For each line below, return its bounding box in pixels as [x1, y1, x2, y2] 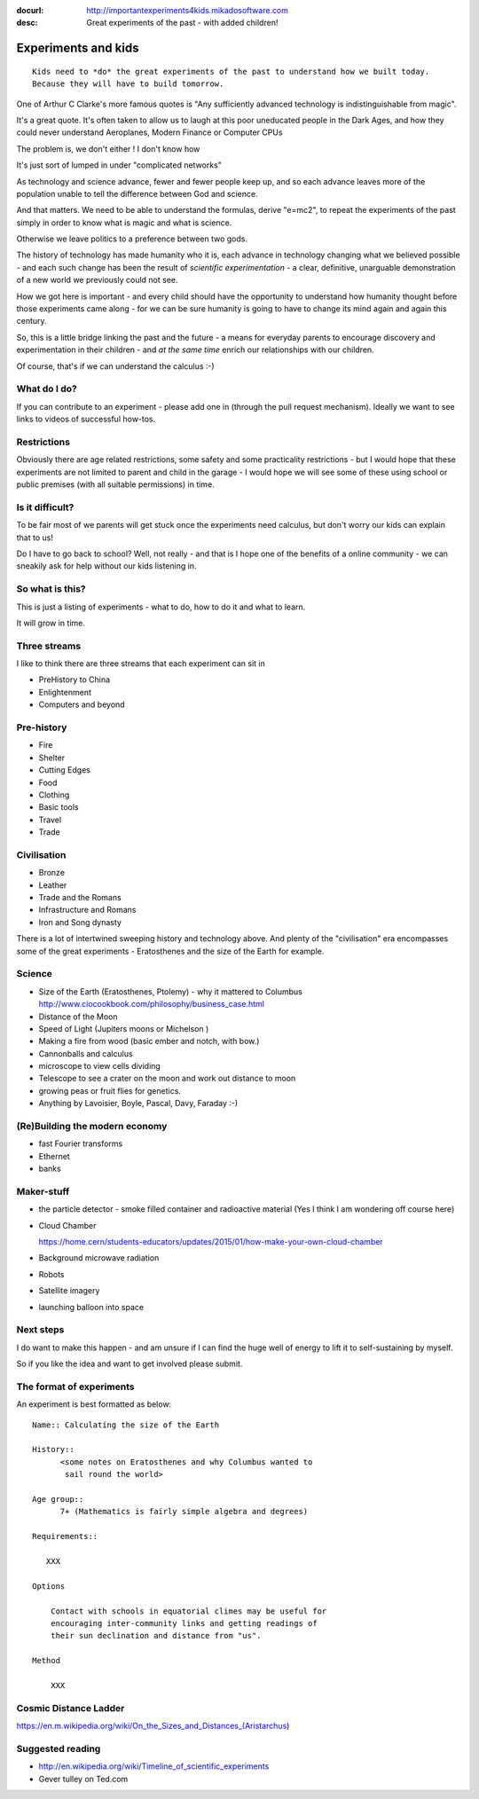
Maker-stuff [16, 1185, 70, 1198]
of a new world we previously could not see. [16, 275, 178, 286]
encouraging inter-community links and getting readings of [50, 1618, 318, 1628]
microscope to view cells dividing [38, 1061, 161, 1072]
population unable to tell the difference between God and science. [16, 188, 258, 199]
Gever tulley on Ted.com [38, 1773, 129, 1784]
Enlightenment [38, 687, 92, 697]
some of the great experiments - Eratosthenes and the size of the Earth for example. [16, 946, 325, 956]
